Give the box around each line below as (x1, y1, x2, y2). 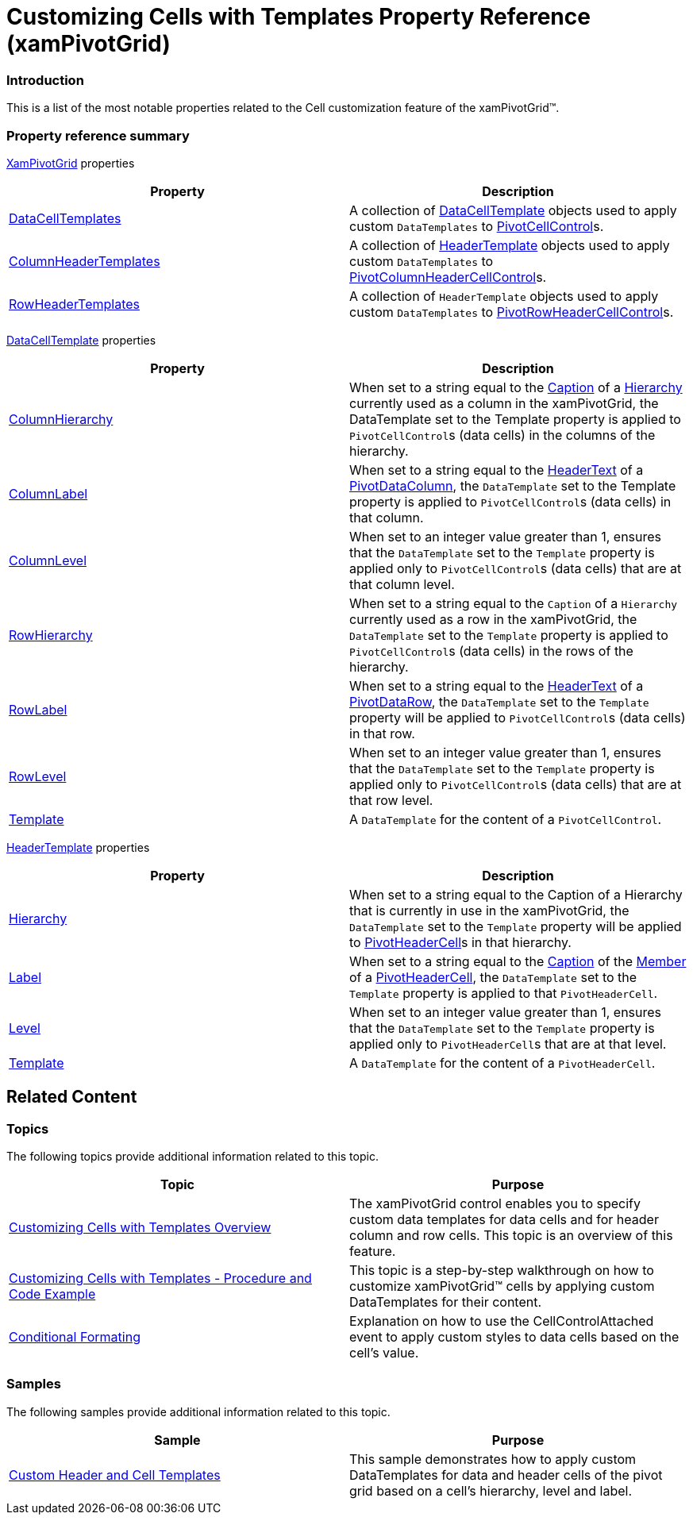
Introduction (6, 71, 84, 88)
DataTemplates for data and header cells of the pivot (349, 1466, 663, 1483)
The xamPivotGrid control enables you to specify (349, 1196, 641, 1212)
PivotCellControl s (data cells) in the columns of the (349, 426, 656, 443)
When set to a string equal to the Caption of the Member (349, 953, 687, 969)
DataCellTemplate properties (6, 333, 156, 347)
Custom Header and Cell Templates (9, 1466, 221, 1483)
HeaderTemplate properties (6, 840, 150, 854)
